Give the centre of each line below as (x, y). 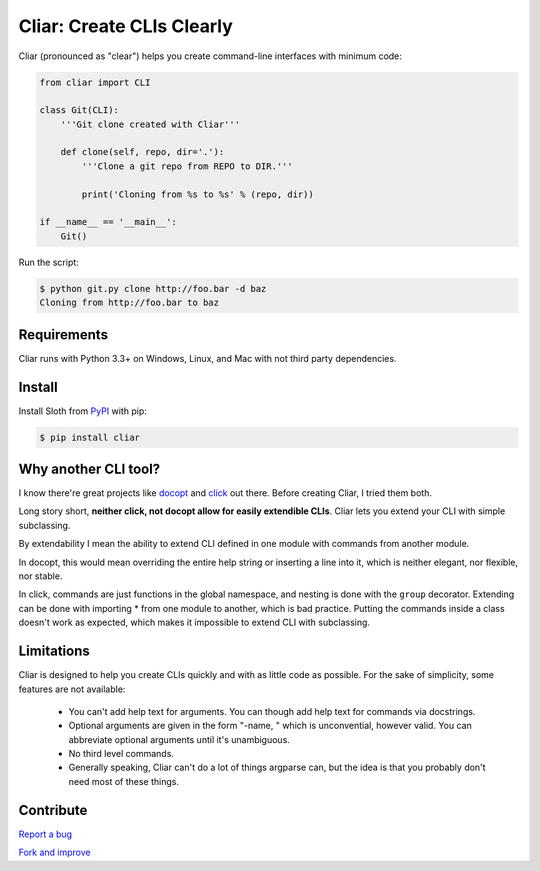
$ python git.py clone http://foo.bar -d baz (153, 288)
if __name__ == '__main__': (108, 222)
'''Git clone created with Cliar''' (150, 124)
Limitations (54, 651)
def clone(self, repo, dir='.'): (142, 152)
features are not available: (72, 689)
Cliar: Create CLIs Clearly (126, 26)
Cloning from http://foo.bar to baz (129, 303)
